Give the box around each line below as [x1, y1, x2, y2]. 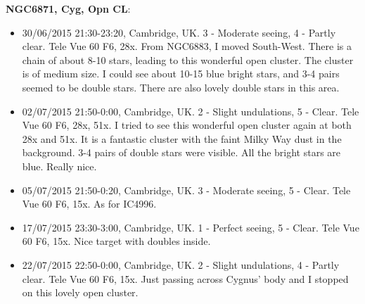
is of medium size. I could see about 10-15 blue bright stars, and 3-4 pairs [22, 66, 340, 81]
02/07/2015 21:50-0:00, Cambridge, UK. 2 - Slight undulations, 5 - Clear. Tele [22, 103, 359, 118]
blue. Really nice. [22, 158, 97, 173]
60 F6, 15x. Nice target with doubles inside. [22, 234, 211, 248]
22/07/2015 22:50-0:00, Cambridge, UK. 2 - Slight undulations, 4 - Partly [22, 257, 340, 272]
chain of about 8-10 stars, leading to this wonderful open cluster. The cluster [22, 52, 354, 67]
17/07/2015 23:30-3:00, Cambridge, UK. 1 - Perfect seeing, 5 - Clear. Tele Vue [22, 220, 359, 234]
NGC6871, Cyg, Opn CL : [6, 1, 131, 15]
